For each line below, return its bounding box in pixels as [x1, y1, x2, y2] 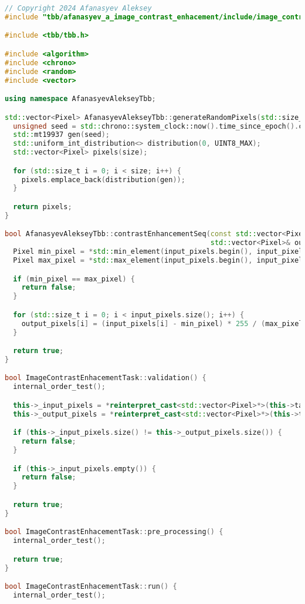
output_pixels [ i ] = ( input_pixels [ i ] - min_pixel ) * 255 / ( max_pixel [21, 319, 303, 328]
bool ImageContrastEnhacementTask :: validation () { [5, 374, 206, 382]
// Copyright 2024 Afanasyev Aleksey [5, 4, 152, 12]
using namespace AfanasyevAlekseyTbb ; [5, 95, 156, 103]
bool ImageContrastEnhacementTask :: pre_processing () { [5, 528, 223, 536]
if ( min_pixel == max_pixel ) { [13, 274, 135, 283]
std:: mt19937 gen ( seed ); [13, 130, 110, 139]
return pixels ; [13, 202, 72, 211]
